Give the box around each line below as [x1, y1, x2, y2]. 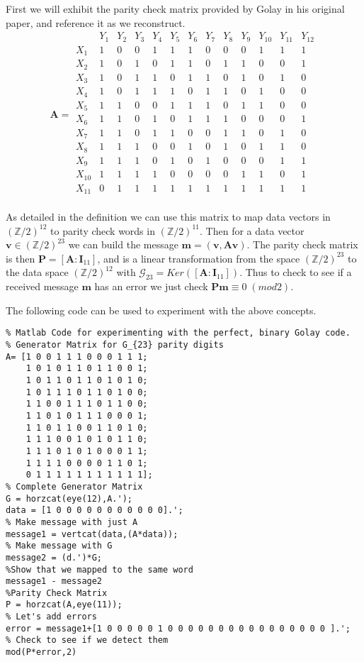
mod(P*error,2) [6, 647, 77, 658]
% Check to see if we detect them [6, 635, 169, 646]
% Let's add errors [6, 612, 97, 622]
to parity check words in [50, 223, 155, 238]
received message [6, 279, 79, 294]
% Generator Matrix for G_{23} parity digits [6, 340, 224, 351]
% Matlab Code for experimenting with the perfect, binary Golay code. [6, 328, 351, 338]
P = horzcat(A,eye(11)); [6, 600, 123, 610]
